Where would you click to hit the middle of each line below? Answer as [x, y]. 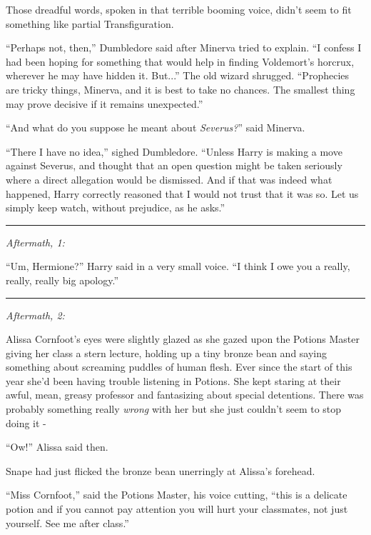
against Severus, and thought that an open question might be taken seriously [174, 165]
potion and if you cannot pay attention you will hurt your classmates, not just [177, 509]
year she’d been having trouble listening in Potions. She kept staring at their [173, 380]
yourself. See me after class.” [67, 522]
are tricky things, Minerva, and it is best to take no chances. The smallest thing [181, 89]
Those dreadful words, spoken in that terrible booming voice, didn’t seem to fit [179, 9]
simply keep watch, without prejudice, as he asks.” [116, 207]
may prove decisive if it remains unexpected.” [105, 103]
